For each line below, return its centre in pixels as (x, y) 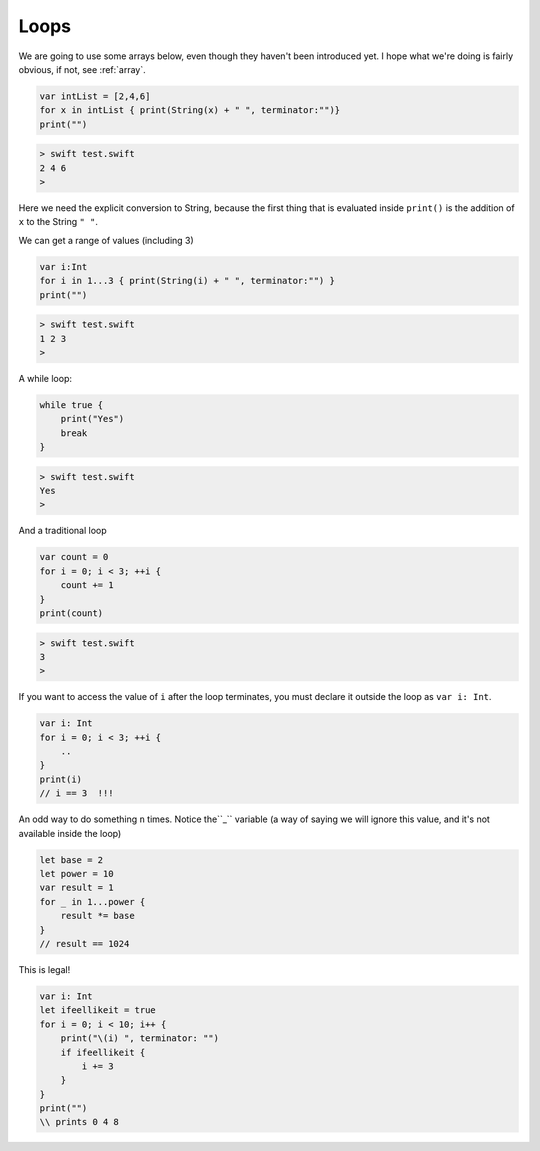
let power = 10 (76, 874)
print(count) (71, 613)
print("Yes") (92, 419)
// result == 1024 (84, 943)
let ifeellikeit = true (98, 1010)
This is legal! (44, 969)
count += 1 (87, 585)
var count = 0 (74, 557)
